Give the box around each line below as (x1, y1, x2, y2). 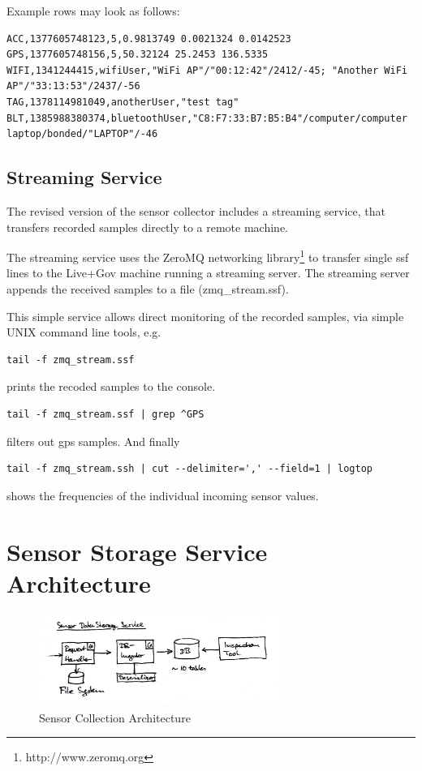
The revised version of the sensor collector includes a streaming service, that (6, 202, 385, 219)
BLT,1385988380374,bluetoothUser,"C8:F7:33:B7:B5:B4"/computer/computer (6, 112, 407, 124)
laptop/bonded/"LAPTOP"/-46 (6, 128, 158, 140)
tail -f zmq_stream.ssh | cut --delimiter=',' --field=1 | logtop (6, 463, 373, 475)
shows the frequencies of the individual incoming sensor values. (6, 486, 319, 503)
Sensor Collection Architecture (39, 709, 191, 726)
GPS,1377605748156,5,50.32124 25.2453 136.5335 (6, 49, 269, 61)
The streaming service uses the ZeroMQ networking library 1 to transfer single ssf (6, 246, 409, 265)
